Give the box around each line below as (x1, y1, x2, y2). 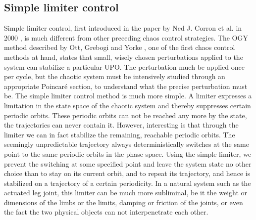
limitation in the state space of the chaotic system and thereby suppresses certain (4, 100, 251, 110)
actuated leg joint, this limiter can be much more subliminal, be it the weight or (4, 187, 248, 198)
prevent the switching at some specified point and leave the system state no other (4, 158, 252, 169)
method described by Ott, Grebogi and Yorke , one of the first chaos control (4, 42, 235, 52)
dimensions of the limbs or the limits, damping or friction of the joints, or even (4, 197, 243, 207)
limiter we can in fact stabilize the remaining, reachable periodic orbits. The (4, 129, 235, 139)
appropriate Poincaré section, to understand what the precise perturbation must (4, 81, 248, 91)
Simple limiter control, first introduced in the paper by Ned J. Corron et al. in (4, 23, 242, 33)
